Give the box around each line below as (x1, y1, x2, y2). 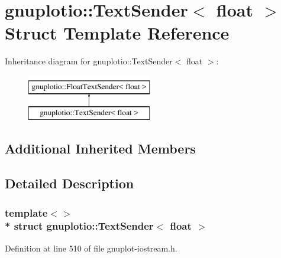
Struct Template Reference (5, 21, 230, 45)
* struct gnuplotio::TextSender (5, 218, 154, 233)
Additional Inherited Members (5, 139, 196, 158)
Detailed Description (5, 174, 134, 192)
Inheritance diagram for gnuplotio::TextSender (5, 55, 173, 67)
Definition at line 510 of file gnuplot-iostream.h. (5, 241, 177, 254)
